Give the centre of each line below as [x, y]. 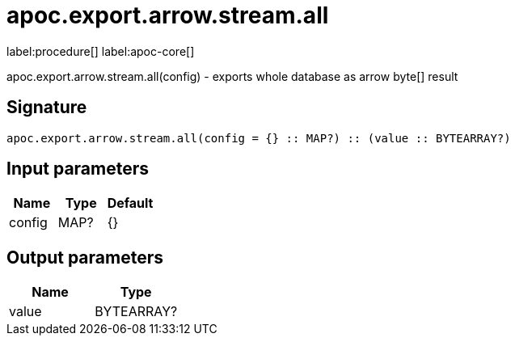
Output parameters [85, 257]
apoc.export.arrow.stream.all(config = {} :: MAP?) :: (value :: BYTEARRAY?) [259, 138]
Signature [47, 108]
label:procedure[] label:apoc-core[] [101, 51]
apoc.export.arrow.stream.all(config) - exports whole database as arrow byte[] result [232, 76]
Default [130, 203]
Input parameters [78, 169]
